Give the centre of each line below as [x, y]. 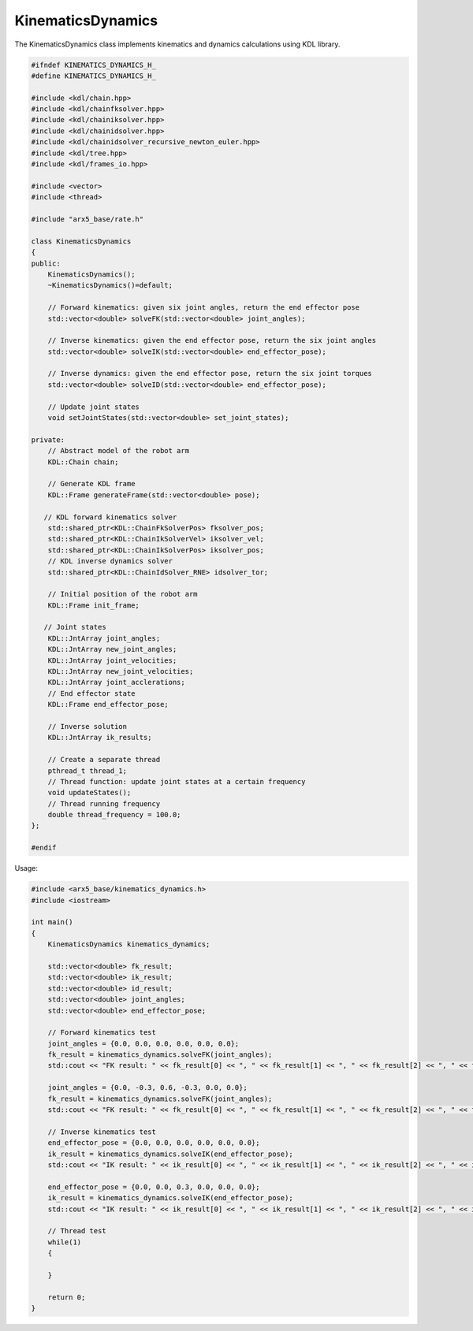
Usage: [26, 868]
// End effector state [91, 693]
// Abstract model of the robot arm [118, 451]
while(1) [65, 1242]
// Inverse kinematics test [102, 1132]
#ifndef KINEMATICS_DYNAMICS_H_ [94, 65]
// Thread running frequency [104, 803]
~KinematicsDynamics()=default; [110, 285]
